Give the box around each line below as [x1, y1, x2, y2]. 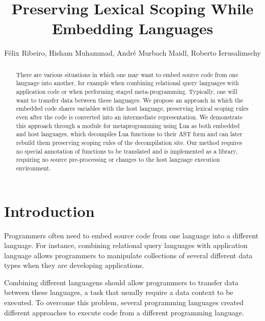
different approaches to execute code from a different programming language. [4, 307, 244, 317]
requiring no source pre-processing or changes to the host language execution [16, 155, 220, 164]
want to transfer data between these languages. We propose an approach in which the [16, 95, 244, 104]
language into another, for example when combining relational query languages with [16, 79, 239, 87]
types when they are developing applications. [4, 260, 144, 270]
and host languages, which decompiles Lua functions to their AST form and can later [16, 130, 243, 138]
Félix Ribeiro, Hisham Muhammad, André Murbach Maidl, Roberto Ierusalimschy [4, 47, 261, 58]
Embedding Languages [51, 18, 214, 39]
